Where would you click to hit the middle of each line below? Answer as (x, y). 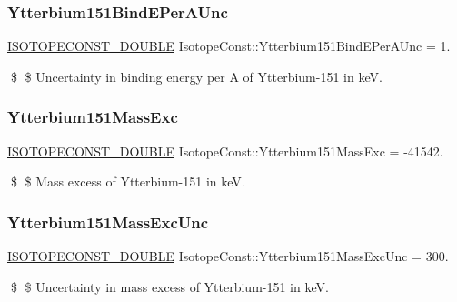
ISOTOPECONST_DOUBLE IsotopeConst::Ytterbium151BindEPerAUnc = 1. (229, 46)
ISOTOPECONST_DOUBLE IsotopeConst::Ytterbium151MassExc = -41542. (225, 151)
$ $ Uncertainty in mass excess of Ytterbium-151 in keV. (169, 286)
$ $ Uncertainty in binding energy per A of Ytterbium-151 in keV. (196, 76)
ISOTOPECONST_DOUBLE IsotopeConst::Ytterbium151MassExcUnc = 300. (228, 256)
